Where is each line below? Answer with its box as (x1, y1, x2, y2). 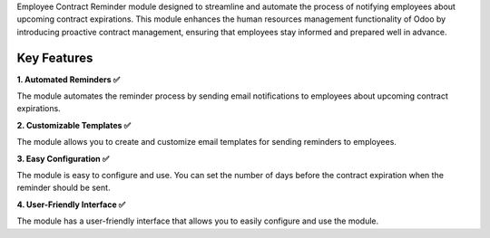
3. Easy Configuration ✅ (16, 153, 110, 164)
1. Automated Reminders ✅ (16, 73, 121, 85)
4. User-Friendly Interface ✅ (16, 199, 126, 210)
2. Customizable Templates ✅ (16, 119, 132, 130)
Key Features (16, 50, 93, 65)
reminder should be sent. (16, 182, 111, 194)
